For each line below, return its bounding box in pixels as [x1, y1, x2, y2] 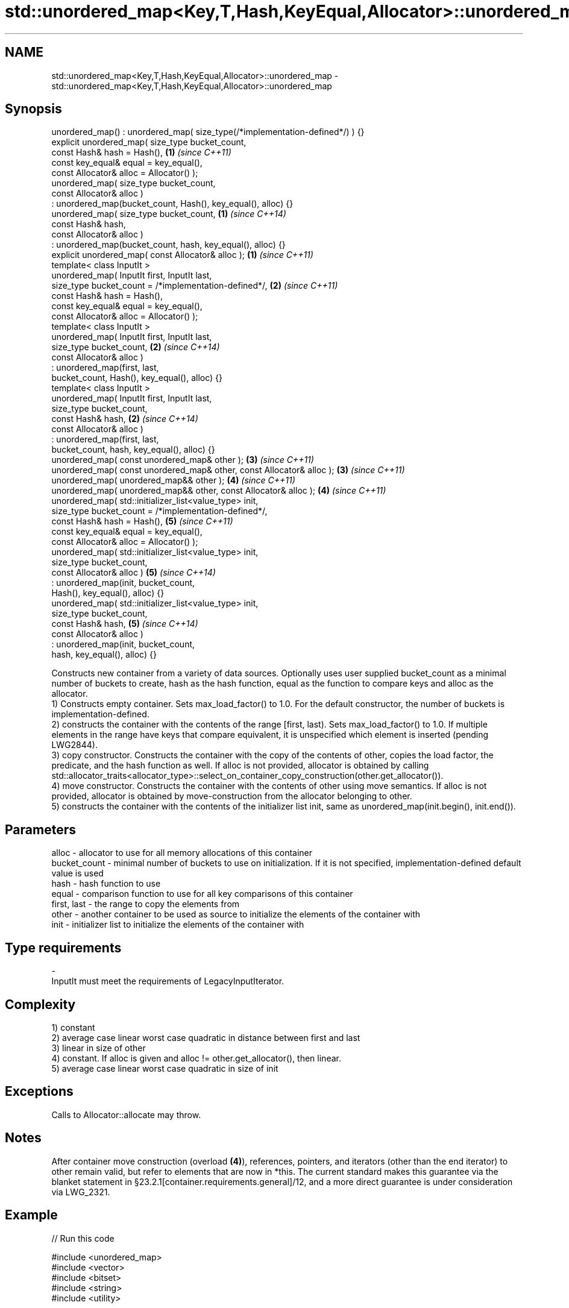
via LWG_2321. [51, 1186, 110, 1197]
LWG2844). [51, 740, 98, 750]
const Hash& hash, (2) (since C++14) [51, 413, 198, 424]
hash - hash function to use [51, 878, 161, 889]
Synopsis [5, 101, 62, 117]
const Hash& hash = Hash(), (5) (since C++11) [51, 516, 233, 527]
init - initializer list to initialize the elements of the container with [51, 919, 304, 930]
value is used [51, 868, 104, 879]
